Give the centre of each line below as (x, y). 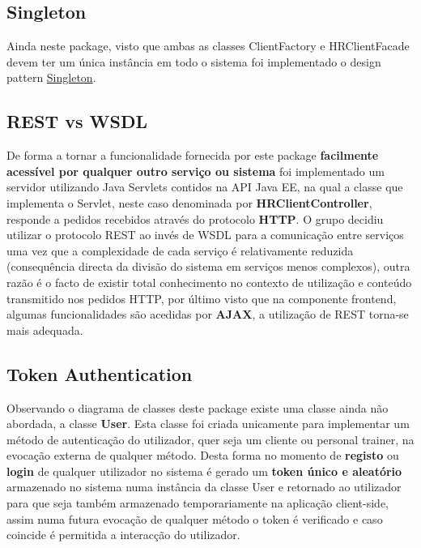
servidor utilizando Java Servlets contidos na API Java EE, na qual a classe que (205, 187)
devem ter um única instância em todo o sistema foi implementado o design (194, 61)
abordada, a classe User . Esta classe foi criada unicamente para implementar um (208, 424)
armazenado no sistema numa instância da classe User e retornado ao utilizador (204, 487)
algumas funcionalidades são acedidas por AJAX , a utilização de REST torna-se (208, 314)
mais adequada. (45, 330)
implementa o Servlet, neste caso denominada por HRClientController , (189, 202)
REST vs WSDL (77, 121)
